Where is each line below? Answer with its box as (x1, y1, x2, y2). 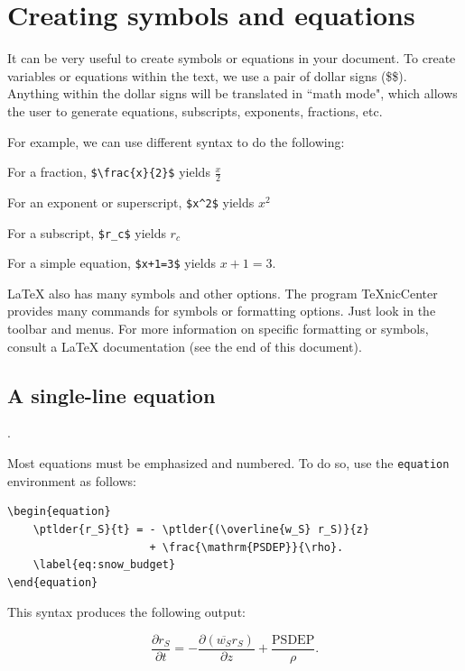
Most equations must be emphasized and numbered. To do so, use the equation (7, 454, 450, 473)
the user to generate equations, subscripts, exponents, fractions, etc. (7, 101, 383, 120)
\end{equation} (7, 575, 98, 589)
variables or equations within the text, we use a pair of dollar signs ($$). (7, 66, 407, 85)
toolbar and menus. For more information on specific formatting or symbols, (7, 319, 429, 338)
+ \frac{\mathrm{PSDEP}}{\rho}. (149, 540, 344, 554)
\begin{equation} (7, 505, 111, 519)
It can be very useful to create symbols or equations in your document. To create (7, 49, 456, 68)
